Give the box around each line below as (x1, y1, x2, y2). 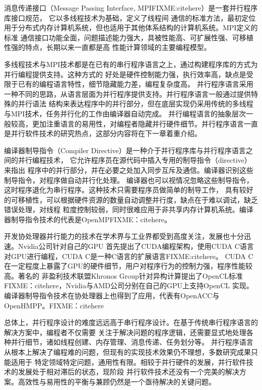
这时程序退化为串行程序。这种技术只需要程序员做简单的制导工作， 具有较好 (4, 184, 253, 195)
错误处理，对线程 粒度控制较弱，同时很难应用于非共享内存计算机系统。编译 (4, 204, 253, 215)
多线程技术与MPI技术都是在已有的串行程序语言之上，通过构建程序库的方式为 (4, 58, 258, 69)
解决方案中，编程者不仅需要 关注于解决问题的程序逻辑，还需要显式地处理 (4, 327, 246, 337)
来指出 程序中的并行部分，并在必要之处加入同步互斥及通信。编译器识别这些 (4, 164, 253, 175)
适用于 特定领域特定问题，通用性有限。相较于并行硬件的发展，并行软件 (11, 356, 246, 367)
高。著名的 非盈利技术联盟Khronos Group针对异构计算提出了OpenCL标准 (4, 270, 243, 281)
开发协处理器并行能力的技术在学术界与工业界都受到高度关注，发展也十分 (4, 231, 244, 241)
